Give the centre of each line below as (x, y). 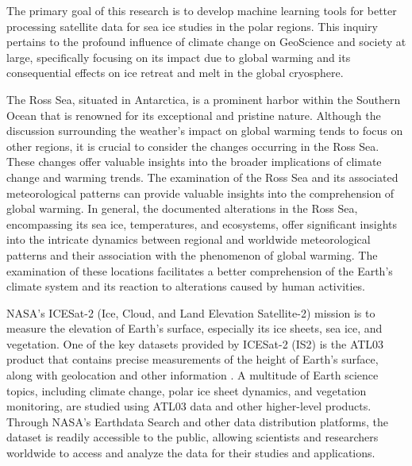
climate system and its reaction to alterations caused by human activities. (186, 286)
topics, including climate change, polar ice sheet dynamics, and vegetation (187, 390)
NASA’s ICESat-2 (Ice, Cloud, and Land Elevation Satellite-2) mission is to (191, 312)
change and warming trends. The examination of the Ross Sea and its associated (202, 177)
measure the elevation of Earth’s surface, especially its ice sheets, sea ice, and (194, 328)
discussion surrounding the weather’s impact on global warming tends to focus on (205, 131)
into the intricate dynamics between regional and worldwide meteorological (189, 239)
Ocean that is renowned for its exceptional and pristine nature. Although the (194, 115)
